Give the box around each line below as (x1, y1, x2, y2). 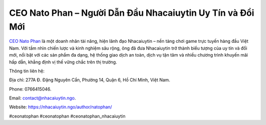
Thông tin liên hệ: (9, 68, 45, 74)
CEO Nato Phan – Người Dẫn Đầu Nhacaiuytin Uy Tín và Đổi (9, 7, 255, 18)
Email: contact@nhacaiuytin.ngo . (9, 95, 76, 101)
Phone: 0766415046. (9, 86, 52, 92)
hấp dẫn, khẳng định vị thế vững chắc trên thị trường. (9, 59, 117, 65)
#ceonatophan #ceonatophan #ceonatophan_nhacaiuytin (9, 113, 126, 119)
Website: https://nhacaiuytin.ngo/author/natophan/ (9, 104, 112, 110)
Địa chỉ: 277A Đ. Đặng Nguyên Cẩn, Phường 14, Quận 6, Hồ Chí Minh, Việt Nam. (9, 77, 170, 83)
